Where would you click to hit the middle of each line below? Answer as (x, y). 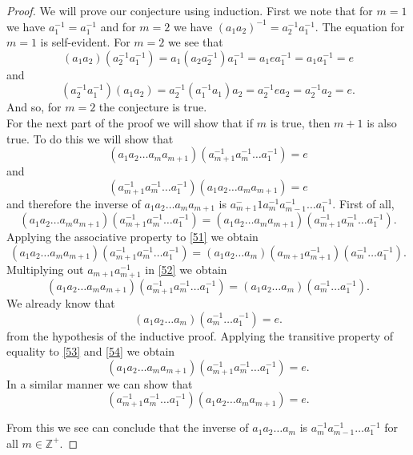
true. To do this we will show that (90, 138)
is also (382, 122)
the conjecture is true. (153, 107)
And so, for (34, 107)
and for (118, 26)
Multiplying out (45, 269)
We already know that (61, 302)
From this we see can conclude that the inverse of (128, 427)
